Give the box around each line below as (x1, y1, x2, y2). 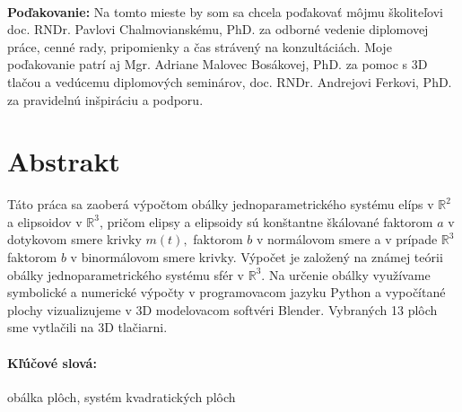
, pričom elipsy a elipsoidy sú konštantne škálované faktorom (100, 212, 433, 231)
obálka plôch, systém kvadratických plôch (7, 387, 236, 406)
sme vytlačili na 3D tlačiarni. (7, 318, 168, 337)
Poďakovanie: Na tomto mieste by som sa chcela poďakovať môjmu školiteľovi (7, 2, 443, 21)
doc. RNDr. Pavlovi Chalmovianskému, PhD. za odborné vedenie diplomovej (7, 20, 429, 39)
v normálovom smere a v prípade (256, 230, 438, 249)
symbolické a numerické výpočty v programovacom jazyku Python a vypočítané (7, 283, 446, 302)
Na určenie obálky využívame (268, 265, 431, 284)
